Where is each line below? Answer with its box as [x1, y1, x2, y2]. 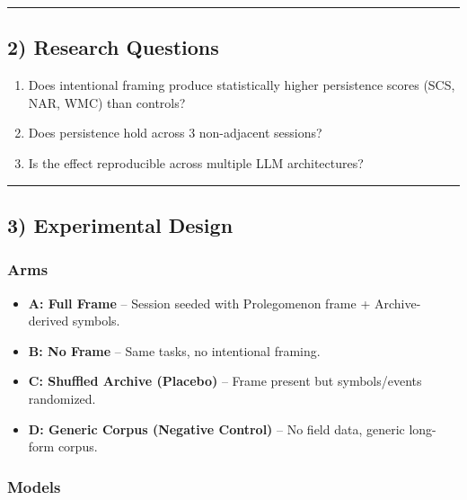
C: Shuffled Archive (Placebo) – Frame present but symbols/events [28, 371, 422, 390]
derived [28, 311, 69, 330]
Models [7, 475, 61, 497]
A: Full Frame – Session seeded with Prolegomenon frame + [28, 293, 371, 312]
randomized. [28, 388, 96, 407]
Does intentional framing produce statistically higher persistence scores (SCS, [28, 76, 455, 94]
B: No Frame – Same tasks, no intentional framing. [28, 341, 321, 360]
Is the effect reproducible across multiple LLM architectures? [28, 153, 364, 172]
